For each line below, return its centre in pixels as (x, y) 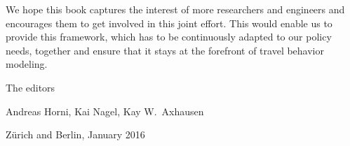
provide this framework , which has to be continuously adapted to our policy (169, 37)
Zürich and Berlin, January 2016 (75, 134)
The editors (31, 87)
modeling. (27, 64)
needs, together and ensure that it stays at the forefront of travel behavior (165, 50)
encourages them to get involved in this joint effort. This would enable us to (169, 23)
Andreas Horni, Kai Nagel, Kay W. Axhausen (105, 111)
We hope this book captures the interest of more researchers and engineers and (175, 9)
